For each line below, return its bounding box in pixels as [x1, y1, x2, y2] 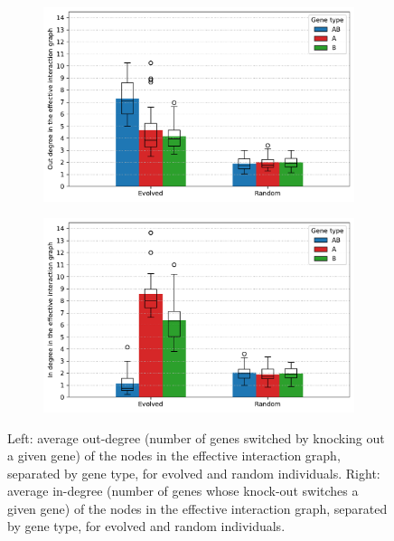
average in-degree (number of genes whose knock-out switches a [7, 481, 359, 500]
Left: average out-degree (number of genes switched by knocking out [7, 428, 385, 447]
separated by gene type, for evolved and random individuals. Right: [7, 463, 380, 482]
